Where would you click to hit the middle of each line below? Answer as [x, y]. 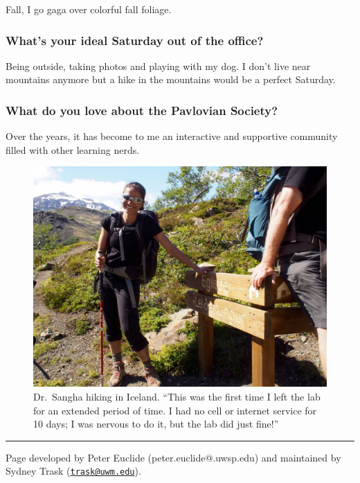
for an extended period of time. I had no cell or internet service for [175, 410]
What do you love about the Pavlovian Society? [142, 110]
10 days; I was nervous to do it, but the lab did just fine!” [156, 424]
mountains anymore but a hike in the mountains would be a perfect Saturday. [171, 79]
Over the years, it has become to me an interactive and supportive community [172, 136]
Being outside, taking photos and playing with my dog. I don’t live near [158, 65]
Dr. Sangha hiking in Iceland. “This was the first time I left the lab [177, 396]
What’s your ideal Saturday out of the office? [135, 40]
